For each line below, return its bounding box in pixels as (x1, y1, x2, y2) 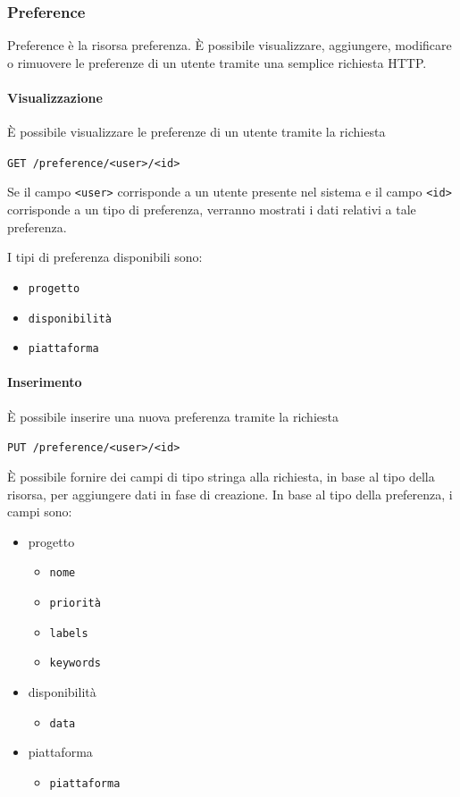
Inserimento (7, 373, 82, 391)
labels (49, 626, 88, 640)
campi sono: (7, 502, 72, 521)
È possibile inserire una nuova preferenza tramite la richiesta (7, 407, 339, 425)
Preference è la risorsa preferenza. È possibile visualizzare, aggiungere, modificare (7, 36, 452, 55)
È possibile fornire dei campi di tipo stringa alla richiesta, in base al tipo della (7, 466, 435, 485)
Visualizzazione (7, 88, 103, 106)
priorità (49, 596, 101, 609)
